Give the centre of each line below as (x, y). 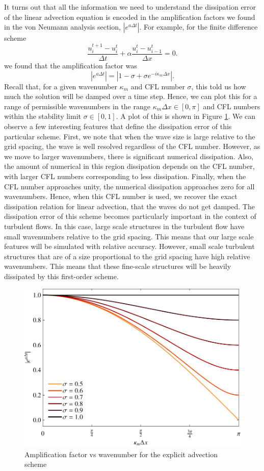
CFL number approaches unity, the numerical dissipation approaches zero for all (129, 186)
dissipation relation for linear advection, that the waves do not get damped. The (129, 206)
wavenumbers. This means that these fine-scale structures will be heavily (118, 266)
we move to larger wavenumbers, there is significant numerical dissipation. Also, (129, 156)
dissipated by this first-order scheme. (61, 276)
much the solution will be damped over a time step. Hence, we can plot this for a (131, 96)
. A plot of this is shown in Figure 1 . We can (186, 116)
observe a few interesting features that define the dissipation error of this (118, 126)
